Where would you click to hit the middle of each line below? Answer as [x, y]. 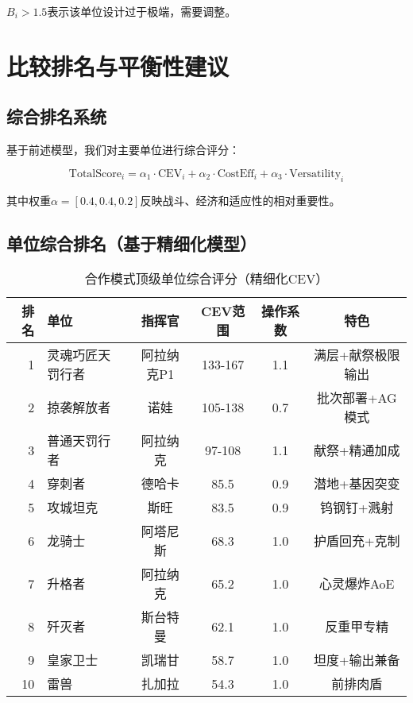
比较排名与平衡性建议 [118, 66]
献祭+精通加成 [357, 450]
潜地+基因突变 [357, 484]
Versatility [315, 174]
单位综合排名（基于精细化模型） [131, 243]
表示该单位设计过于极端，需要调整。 [142, 11]
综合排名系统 [56, 116]
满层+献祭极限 [357, 355]
